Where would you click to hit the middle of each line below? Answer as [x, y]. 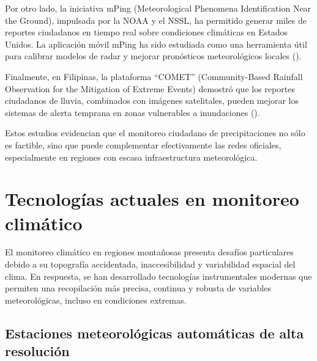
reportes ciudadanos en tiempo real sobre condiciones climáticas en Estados [147, 32]
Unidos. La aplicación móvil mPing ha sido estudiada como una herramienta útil [156, 44]
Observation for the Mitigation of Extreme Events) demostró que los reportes [150, 88]
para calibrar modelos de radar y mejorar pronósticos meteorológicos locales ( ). [153, 56]
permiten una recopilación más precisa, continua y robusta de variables [138, 288]
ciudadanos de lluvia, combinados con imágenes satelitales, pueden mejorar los [152, 100]
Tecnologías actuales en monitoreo [152, 199]
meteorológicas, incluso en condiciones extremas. [96, 300]
